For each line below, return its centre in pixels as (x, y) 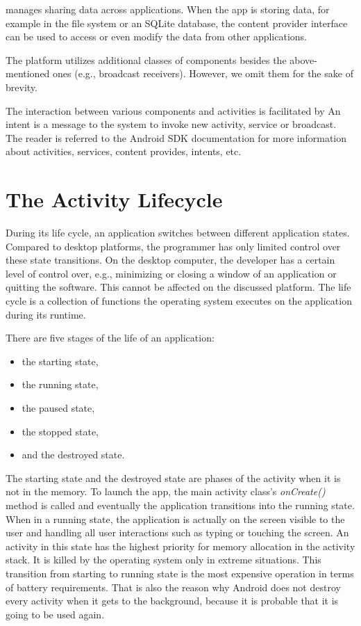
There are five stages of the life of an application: (110, 338)
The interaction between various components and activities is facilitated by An (173, 110)
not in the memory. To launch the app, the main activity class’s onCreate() (166, 491)
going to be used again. (55, 614)
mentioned (28, 73)
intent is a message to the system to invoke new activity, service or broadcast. (171, 124)
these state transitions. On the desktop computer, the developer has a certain (170, 260)
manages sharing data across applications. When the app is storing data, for (168, 9)
